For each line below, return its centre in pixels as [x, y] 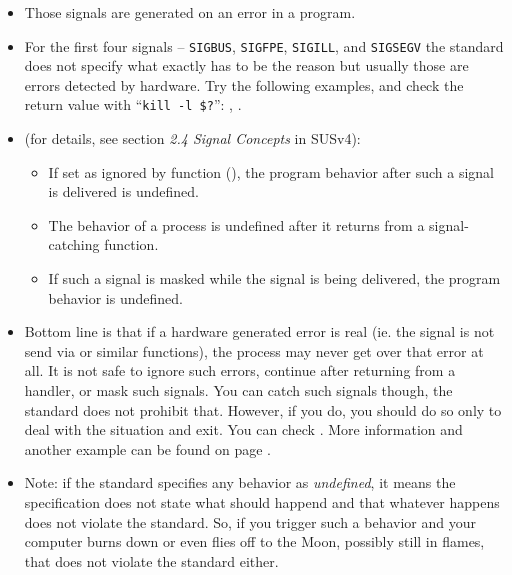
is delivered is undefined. [123, 191]
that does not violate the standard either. [151, 560]
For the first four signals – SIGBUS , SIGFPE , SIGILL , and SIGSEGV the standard [264, 45]
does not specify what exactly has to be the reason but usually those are [246, 65]
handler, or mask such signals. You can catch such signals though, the [238, 390]
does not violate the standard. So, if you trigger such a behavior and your [250, 521]
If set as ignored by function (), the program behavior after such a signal [271, 171]
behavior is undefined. [115, 297]
